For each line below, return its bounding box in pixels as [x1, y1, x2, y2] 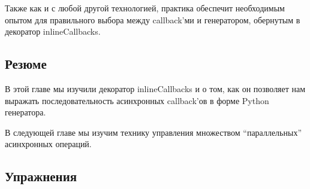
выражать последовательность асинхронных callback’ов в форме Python [5, 94, 269, 106]
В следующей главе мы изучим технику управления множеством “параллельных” [5, 126, 302, 138]
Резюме [5, 54, 47, 73]
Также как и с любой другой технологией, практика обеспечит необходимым [5, 2, 285, 14]
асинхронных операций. [5, 138, 92, 150]
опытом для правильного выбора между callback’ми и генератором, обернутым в [5, 13, 300, 26]
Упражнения [5, 167, 77, 185]
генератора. [5, 106, 46, 118]
